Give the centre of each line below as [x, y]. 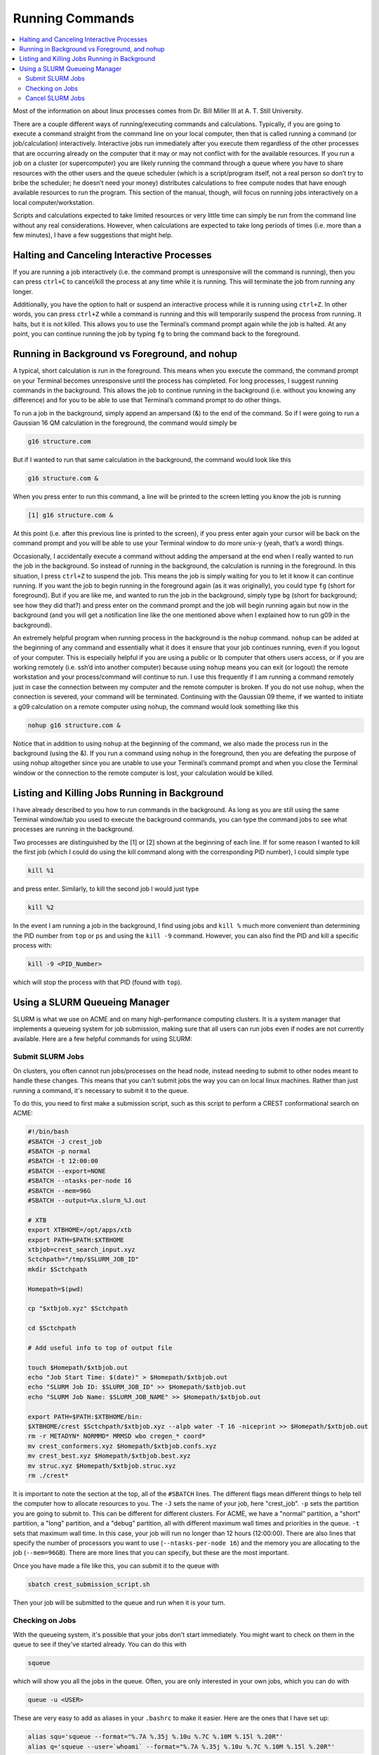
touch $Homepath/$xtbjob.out [78, 1367]
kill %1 [41, 871]
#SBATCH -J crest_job [65, 1141]
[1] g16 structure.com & [71, 515]
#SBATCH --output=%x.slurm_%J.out [87, 1201]
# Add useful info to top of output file [100, 1347]
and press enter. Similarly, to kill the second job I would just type [106, 889]
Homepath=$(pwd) [56, 1289]
